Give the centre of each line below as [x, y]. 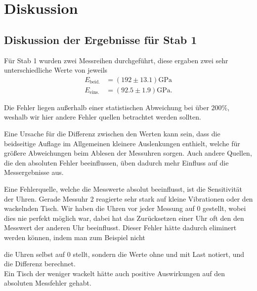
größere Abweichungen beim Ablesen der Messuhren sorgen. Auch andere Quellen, [128, 153]
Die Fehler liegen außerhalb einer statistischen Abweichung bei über [107, 107]
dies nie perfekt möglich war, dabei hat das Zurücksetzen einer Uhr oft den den [124, 218]
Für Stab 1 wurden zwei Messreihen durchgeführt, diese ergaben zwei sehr [116, 60]
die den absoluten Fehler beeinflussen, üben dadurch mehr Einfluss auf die [116, 162]
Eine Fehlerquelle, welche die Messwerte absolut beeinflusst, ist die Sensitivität [123, 188]
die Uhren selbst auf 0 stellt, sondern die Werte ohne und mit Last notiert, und [124, 254]
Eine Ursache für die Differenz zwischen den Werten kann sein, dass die [112, 134]
